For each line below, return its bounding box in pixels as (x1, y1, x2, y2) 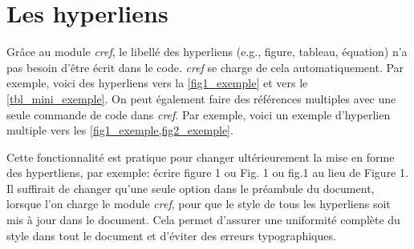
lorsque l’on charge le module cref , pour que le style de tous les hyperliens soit (6, 195, 391, 212)
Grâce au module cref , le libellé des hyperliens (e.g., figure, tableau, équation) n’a (6, 43, 408, 60)
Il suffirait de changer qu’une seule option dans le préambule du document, (6, 179, 375, 196)
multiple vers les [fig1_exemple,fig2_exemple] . (6, 122, 233, 139)
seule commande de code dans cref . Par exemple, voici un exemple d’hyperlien (6, 106, 391, 122)
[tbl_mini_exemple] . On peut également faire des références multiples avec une (6, 90, 396, 106)
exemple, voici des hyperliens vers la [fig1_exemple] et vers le (6, 74, 308, 91)
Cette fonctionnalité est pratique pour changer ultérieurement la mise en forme (6, 148, 395, 165)
